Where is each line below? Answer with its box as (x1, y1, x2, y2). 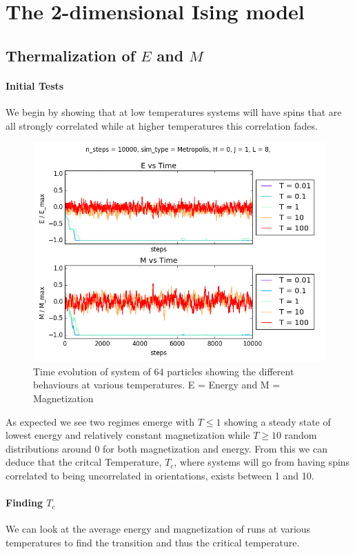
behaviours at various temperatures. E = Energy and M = (33, 377, 281, 392)
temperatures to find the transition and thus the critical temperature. (6, 535, 300, 549)
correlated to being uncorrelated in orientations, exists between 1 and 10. (6, 468, 314, 482)
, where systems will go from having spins (174, 455, 350, 469)
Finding (6, 495, 43, 510)
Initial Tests (6, 78, 64, 92)
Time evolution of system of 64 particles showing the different (33, 364, 294, 378)
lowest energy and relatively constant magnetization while (6, 428, 250, 442)
